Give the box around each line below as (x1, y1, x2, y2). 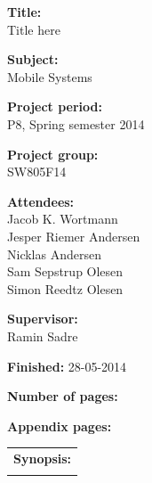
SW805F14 (7, 162, 67, 181)
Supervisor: (7, 309, 78, 328)
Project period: (7, 97, 102, 116)
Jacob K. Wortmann (7, 209, 118, 228)
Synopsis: (13, 449, 72, 468)
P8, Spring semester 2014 (7, 114, 145, 133)
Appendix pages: (7, 416, 112, 435)
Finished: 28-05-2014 (7, 356, 127, 375)
